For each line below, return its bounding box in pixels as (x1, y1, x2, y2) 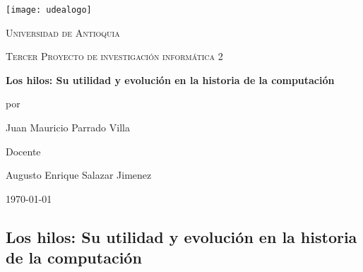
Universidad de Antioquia (6, 25, 120, 40)
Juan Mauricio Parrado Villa (6, 120, 130, 135)
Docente (6, 143, 41, 158)
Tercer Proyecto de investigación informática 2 (6, 49, 223, 64)
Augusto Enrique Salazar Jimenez (6, 167, 152, 182)
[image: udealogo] (6, 5, 92, 15)
